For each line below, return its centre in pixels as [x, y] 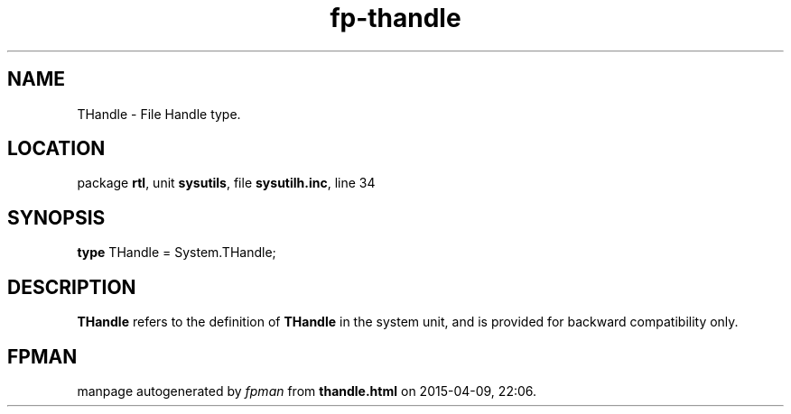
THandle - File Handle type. [159, 114]
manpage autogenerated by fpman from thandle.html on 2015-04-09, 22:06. [307, 391]
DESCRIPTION [72, 287]
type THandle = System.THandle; [177, 253]
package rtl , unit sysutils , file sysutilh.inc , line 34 [226, 183]
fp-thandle [395, 18]
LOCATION [56, 149]
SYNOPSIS [56, 217]
